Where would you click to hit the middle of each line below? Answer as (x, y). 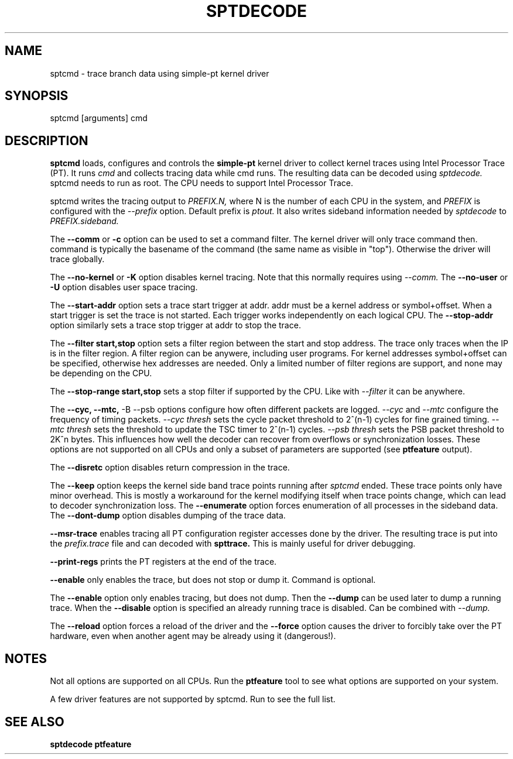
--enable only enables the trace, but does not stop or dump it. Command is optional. (213, 580)
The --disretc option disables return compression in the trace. (170, 468)
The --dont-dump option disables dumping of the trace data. (168, 516)
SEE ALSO (35, 722)
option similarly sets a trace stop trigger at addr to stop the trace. (175, 325)
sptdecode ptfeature (91, 744)
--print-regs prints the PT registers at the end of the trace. (163, 562)
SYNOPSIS (37, 96)
